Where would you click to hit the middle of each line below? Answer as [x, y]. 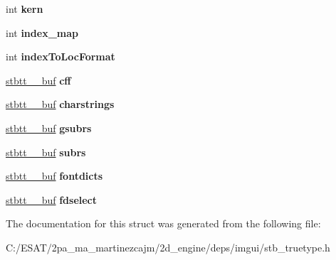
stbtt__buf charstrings [60, 104]
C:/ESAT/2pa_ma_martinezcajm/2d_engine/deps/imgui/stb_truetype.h [168, 247]
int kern [25, 9]
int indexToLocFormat [61, 56]
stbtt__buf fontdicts [54, 176]
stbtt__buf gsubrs [49, 128]
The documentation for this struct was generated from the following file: [163, 223]
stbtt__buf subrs [46, 152]
